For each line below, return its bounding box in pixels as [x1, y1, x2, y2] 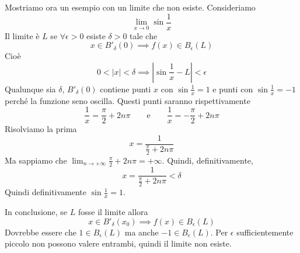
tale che [130, 29, 158, 41]
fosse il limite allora [78, 205, 148, 217]
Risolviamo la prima [5, 123, 77, 135]
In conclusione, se [5, 205, 68, 217]
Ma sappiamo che [5, 154, 67, 166]
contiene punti [100, 82, 151, 95]
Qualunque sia [5, 82, 56, 95]
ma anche [124, 226, 159, 238]
